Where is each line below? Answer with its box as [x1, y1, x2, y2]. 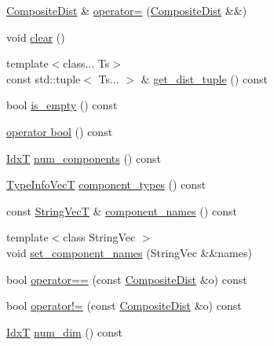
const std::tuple [6, 70, 81, 86]
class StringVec [63, 229, 136, 245]
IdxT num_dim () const [6, 323, 122, 340]
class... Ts [63, 55, 110, 72]
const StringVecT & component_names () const [6, 202, 237, 219]
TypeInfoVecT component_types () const [6, 176, 206, 193]
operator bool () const [6, 123, 113, 139]
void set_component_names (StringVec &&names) [6, 244, 252, 260]
